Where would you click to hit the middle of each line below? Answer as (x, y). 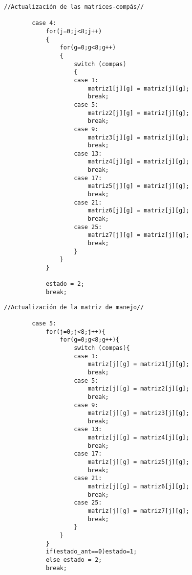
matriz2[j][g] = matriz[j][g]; (139, 113)
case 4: (44, 23)
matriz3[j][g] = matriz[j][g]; (139, 137)
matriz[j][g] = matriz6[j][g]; (139, 487)
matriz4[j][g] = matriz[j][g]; (139, 162)
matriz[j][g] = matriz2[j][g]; (139, 389)
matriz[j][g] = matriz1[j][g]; (139, 364)
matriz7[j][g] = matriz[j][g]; (139, 235)
